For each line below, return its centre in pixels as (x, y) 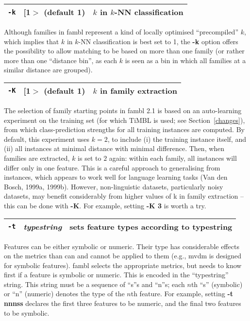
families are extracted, (37, 158)
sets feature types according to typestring (151, 226)
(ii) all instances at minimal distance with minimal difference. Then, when (114, 148)
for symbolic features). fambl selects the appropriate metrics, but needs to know (123, 265)
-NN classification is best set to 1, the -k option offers (158, 41)
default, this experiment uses (47, 139)
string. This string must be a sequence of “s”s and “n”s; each (94, 284)
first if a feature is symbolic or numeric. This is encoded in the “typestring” (116, 275)
